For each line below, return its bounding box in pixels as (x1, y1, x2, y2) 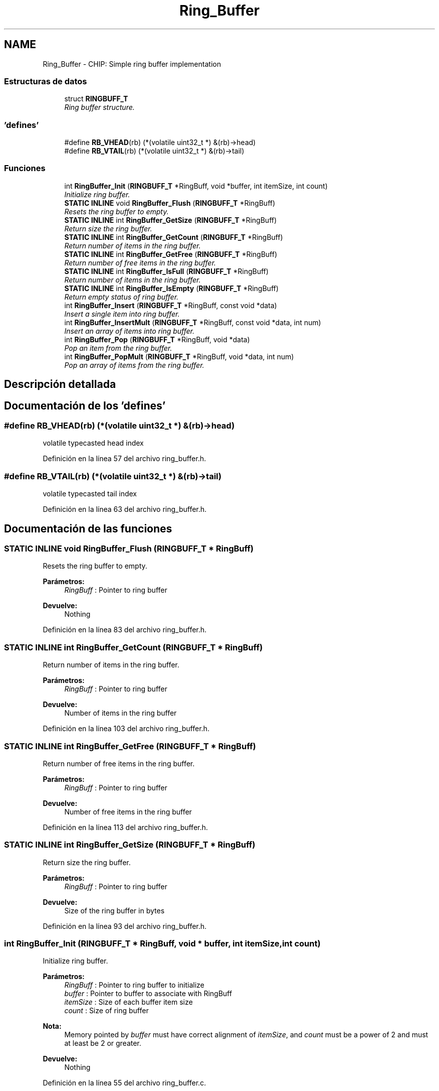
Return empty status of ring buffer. (64, 292, 179, 301)
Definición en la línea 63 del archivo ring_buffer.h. (43, 505, 207, 514)
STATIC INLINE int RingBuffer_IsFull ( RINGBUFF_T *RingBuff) (64, 266, 269, 276)
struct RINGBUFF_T (64, 94, 128, 103)
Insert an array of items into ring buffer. (64, 326, 195, 335)
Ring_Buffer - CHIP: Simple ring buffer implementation (43, 59, 221, 68)
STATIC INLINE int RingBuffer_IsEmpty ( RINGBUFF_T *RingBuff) (64, 284, 279, 293)
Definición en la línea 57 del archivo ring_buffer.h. (43, 454, 206, 463)
